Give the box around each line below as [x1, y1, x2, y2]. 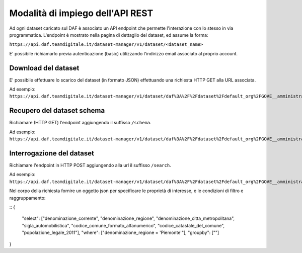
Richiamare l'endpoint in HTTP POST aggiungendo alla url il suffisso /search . [9, 162, 171, 168]
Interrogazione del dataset [9, 149, 94, 157]
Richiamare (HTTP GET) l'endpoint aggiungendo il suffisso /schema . [9, 120, 152, 126]
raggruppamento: [9, 195, 46, 201]
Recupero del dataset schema [9, 106, 105, 115]
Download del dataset [9, 63, 80, 72]
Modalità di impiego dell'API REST [9, 8, 154, 19]
